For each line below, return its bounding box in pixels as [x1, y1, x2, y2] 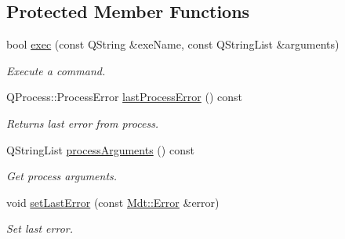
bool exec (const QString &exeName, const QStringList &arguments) [6, 36, 340, 53]
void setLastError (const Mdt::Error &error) [6, 194, 220, 210]
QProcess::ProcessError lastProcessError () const [6, 89, 243, 105]
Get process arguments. [6, 168, 118, 184]
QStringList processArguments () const [6, 141, 194, 158]
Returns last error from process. [6, 114, 159, 131]
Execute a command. [6, 62, 106, 78]
